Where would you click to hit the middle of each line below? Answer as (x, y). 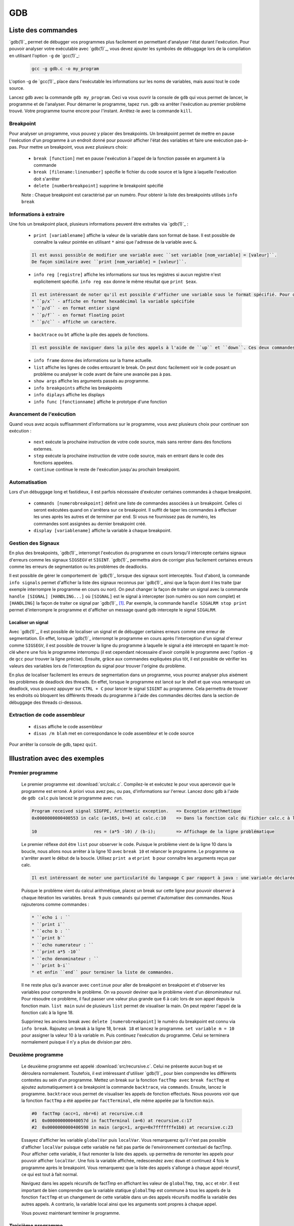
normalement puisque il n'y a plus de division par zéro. (77, 1042)
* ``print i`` (49, 924)
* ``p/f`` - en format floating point (78, 315)
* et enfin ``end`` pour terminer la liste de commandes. (103, 972)
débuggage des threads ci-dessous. (46, 702)
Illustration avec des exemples (57, 758)
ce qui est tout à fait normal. (50, 1175)
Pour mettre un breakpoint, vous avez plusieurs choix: (73, 147)
